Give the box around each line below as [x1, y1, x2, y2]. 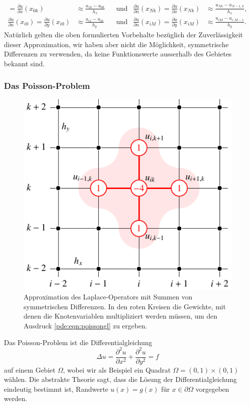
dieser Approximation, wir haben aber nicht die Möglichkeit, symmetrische [4, 39, 229, 49]
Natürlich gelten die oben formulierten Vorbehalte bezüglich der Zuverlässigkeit [4, 29, 243, 40]
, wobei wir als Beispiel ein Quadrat [63, 364, 171, 375]
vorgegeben [195, 383, 229, 394]
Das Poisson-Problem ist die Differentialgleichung [4, 337, 152, 347]
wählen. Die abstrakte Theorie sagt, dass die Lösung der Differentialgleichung [4, 374, 237, 384]
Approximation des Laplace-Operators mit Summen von [24, 292, 193, 302]
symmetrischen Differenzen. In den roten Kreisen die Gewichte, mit [24, 301, 226, 311]
